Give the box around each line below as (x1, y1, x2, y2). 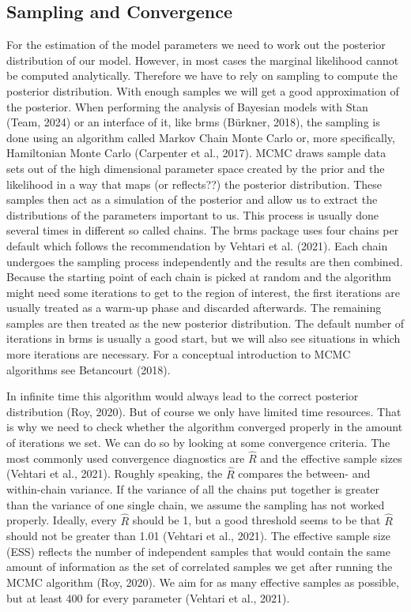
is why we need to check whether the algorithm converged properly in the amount (6, 419, 403, 435)
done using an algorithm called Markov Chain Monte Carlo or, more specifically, (6, 129, 395, 145)
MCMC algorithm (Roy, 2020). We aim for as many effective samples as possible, (6, 574, 399, 591)
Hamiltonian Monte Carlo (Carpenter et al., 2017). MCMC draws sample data (6, 145, 386, 161)
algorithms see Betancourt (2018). (6, 361, 171, 377)
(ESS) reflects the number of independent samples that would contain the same (6, 543, 390, 559)
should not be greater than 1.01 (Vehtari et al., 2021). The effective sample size (6, 528, 391, 544)
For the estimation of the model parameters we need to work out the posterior (6, 36, 386, 53)
